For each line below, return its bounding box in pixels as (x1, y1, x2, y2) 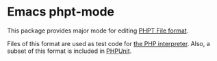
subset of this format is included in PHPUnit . (7, 47, 132, 55)
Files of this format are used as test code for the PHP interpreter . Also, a (7, 39, 210, 47)
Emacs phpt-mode (7, 4, 115, 20)
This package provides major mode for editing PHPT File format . (7, 26, 189, 35)
